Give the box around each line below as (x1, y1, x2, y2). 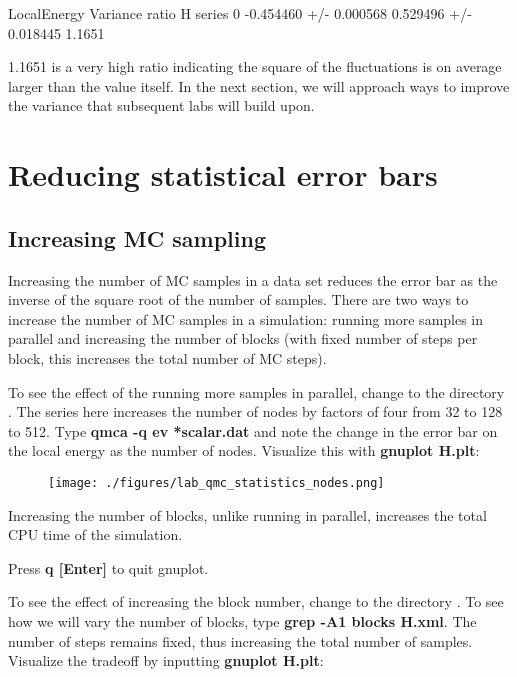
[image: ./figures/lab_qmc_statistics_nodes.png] (48, 475, 385, 490)
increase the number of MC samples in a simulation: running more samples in (8, 308, 484, 329)
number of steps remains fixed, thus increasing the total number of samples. (8, 630, 473, 651)
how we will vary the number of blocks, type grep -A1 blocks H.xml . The (8, 610, 477, 631)
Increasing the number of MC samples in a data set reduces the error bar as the (8, 269, 498, 290)
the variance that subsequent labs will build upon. (8, 95, 315, 116)
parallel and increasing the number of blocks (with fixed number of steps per (8, 328, 478, 349)
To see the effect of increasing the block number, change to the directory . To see (8, 591, 504, 612)
